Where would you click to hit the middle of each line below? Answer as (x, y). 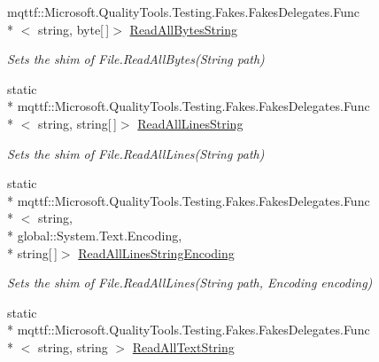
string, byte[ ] (73, 29)
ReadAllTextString (183, 346)
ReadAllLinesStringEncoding (156, 252)
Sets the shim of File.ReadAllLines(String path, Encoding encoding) (190, 283)
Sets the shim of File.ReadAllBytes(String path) (136, 59)
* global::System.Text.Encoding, (95, 235)
